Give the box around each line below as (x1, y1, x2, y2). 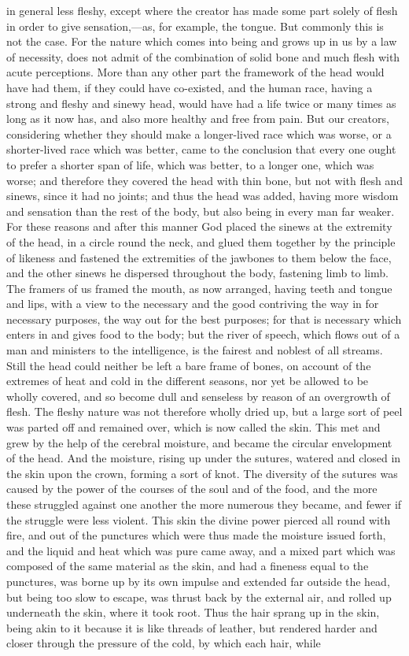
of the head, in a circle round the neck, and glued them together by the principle (6, 233, 396, 250)
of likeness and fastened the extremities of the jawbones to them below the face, (6, 249, 392, 265)
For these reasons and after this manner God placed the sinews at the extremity (6, 218, 392, 235)
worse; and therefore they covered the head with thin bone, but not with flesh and (6, 172, 403, 188)
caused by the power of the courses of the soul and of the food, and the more (6, 480, 378, 497)
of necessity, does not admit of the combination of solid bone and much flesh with (6, 48, 400, 65)
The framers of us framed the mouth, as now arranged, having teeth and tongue (6, 280, 392, 296)
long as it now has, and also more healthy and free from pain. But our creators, (6, 110, 389, 127)
